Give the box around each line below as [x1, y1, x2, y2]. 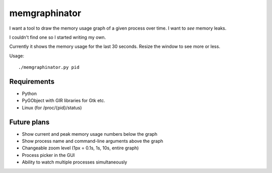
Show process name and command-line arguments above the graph [22, 138, 164, 144]
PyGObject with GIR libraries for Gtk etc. [22, 98, 105, 104]
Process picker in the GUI [22, 152, 75, 158]
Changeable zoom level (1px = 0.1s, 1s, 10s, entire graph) [22, 145, 139, 151]
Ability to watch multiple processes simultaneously [22, 159, 127, 165]
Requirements [9, 77, 55, 85]
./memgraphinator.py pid [18, 64, 80, 70]
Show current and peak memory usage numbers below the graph [22, 131, 158, 137]
